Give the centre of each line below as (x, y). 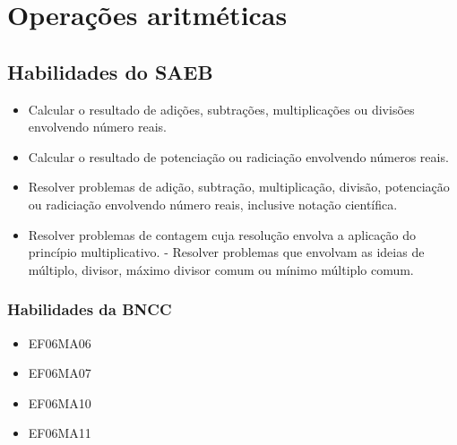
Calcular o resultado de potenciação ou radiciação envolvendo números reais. (238, 156)
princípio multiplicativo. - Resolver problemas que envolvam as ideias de (226, 252)
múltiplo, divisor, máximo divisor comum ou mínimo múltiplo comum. (221, 269)
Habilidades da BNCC (90, 309)
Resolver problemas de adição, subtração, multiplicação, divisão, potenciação (239, 187)
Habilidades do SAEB (110, 71)
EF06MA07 (60, 373)
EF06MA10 (60, 402)
